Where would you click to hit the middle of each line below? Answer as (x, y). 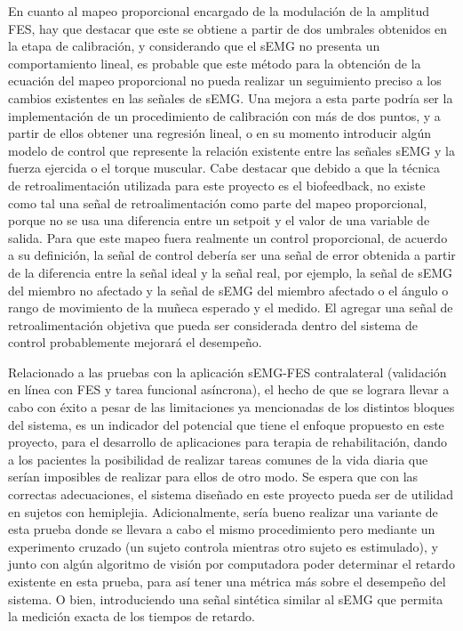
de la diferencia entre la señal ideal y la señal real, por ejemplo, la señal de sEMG (231, 272)
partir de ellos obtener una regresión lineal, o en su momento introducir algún (220, 133)
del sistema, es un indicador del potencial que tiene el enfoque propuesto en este (226, 424)
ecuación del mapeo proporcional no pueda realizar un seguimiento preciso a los (225, 81)
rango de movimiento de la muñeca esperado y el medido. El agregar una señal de (231, 307)
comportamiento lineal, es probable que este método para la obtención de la (215, 63)
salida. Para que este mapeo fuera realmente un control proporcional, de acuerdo (228, 237)
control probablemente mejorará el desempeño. (135, 342)
